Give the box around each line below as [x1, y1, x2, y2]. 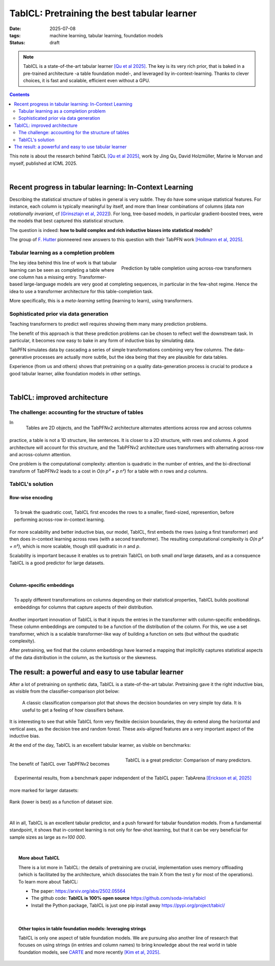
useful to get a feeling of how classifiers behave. [22, 707, 124, 713]
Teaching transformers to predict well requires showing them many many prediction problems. [9, 321, 208, 327]
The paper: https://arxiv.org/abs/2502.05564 [31, 888, 126, 894]
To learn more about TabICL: [18, 878, 78, 884]
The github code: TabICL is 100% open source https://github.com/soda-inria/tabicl [31, 895, 206, 901]
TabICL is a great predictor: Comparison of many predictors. [125, 757, 252, 763]
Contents [9, 92, 30, 98]
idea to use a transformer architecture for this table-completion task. [9, 288, 154, 294]
